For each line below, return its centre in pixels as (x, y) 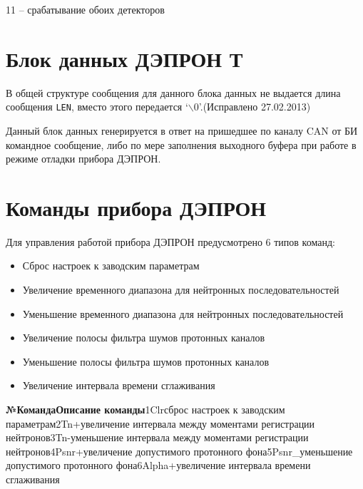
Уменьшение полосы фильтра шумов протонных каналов (146, 361)
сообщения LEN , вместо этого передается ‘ (97, 107)
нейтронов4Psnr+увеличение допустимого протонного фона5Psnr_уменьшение (179, 451)
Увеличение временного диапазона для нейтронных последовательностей (181, 290)
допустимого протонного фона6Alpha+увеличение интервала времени (158, 465)
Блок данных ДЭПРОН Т (124, 58)
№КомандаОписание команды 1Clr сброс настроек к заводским (145, 410)
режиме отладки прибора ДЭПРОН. (83, 159)
